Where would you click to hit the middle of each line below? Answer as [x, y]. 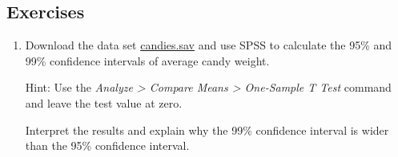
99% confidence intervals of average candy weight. [147, 60]
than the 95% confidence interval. [107, 145]
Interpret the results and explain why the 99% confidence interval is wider [207, 130]
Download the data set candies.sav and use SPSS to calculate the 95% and [209, 45]
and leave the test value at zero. [104, 102]
